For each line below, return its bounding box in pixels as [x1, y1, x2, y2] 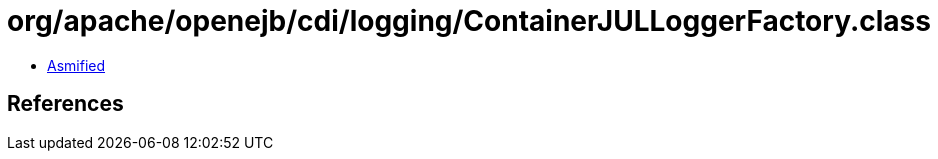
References [7, 91, 124, 117]
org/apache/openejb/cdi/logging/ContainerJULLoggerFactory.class [7, 4, 931, 38]
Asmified [47, 56, 106, 74]
